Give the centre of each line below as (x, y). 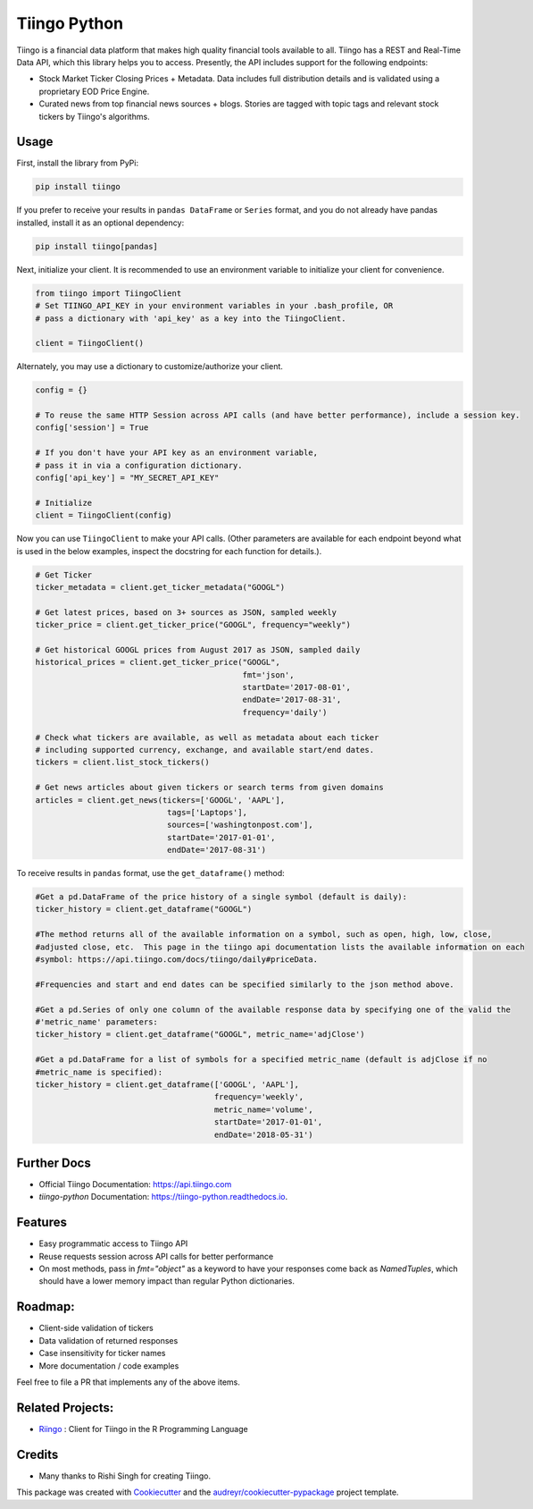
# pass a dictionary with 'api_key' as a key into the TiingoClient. (191, 318)
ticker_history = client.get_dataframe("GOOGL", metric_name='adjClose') (200, 1034)
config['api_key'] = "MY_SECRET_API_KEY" (127, 477)
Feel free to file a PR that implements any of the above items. (128, 1382)
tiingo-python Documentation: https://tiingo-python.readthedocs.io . (163, 1197)
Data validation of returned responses (108, 1340)
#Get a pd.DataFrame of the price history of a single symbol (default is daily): (221, 897)
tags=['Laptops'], (207, 812)
